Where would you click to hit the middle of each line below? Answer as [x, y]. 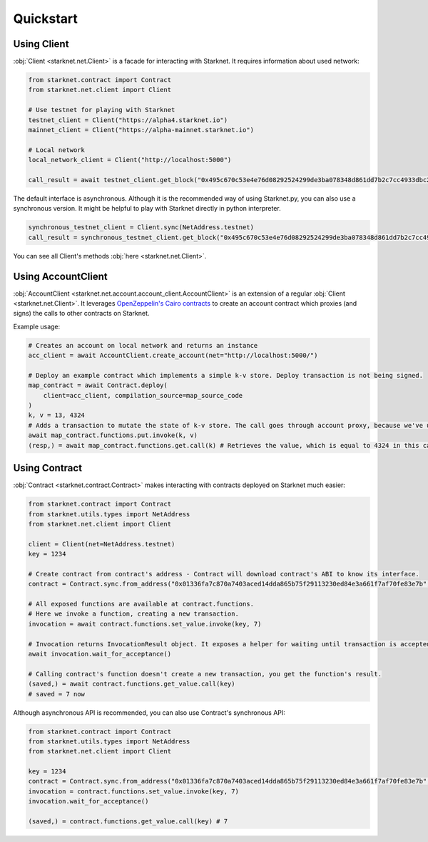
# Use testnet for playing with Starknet [102, 110]
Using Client [41, 44]
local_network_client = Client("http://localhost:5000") [130, 160]
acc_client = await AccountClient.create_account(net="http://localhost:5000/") [173, 356]
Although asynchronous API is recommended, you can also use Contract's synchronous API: [149, 712]
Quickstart [46, 19]
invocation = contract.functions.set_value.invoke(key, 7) [133, 791]
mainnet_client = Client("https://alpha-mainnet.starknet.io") [141, 130]
